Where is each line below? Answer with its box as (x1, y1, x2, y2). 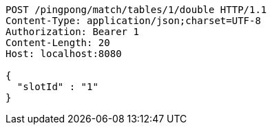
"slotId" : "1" (17, 81, 98, 92)
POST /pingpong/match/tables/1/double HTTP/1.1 (6, 4, 267, 15)
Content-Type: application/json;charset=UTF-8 (6, 15, 261, 26)
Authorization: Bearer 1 (6, 26, 139, 37)
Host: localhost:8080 (6, 48, 122, 59)
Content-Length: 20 (6, 37, 110, 48)
